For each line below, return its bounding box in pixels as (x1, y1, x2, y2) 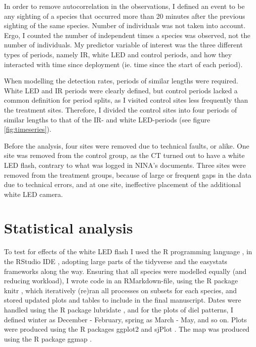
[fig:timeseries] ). (4, 124, 51, 134)
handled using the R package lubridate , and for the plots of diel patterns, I (4, 304, 233, 314)
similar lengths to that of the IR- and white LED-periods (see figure (4, 114, 210, 124)
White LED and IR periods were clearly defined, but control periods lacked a (4, 85, 238, 95)
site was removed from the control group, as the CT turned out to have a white (4, 150, 245, 160)
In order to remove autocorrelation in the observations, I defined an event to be (4, 1, 245, 11)
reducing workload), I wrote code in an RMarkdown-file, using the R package (4, 275, 238, 286)
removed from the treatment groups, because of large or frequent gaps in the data (4, 169, 252, 180)
